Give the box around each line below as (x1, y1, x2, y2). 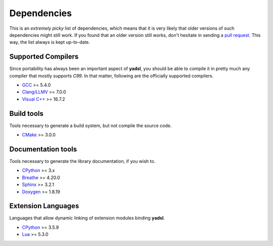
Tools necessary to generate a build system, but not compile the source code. (9, 122, 172, 129)
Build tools (9, 109, 44, 118)
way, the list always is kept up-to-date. (9, 39, 90, 45)
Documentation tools (9, 145, 77, 153)
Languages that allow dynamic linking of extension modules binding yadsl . (9, 215, 165, 221)
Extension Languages (9, 202, 79, 210)
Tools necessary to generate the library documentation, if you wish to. (9, 158, 156, 164)
